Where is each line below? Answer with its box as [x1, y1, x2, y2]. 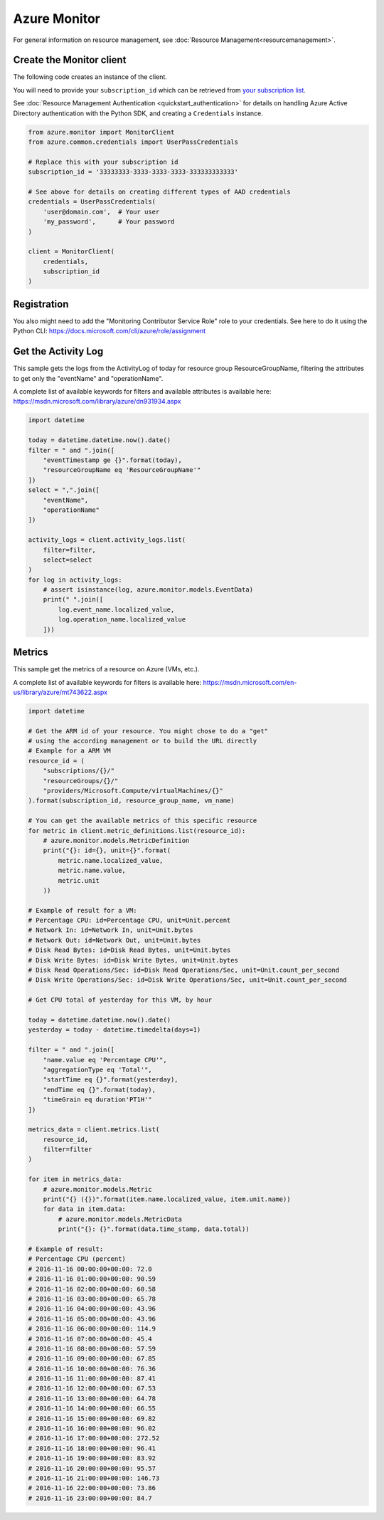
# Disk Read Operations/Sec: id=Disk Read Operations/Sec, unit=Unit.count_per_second [28, 966, 340, 975]
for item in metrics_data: [28, 1175, 122, 1183]
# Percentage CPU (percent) [28, 1255, 126, 1263]
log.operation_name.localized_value [58, 616, 186, 624]
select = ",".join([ [28, 486, 100, 494]
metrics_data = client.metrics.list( [28, 1126, 160, 1133]
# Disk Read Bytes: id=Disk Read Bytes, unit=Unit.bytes [28, 946, 231, 954]
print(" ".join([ [43, 595, 104, 604]
